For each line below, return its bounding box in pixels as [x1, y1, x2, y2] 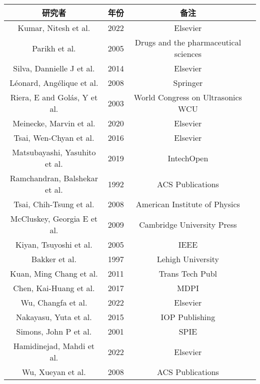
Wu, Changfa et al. [20, 297, 87, 308]
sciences [174, 48, 202, 59]
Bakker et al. [31, 253, 76, 265]
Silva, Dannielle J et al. [13, 62, 95, 74]
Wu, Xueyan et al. [22, 366, 86, 378]
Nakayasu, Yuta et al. [16, 311, 92, 323]
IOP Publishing [160, 311, 215, 323]
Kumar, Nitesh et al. [17, 22, 90, 33]
